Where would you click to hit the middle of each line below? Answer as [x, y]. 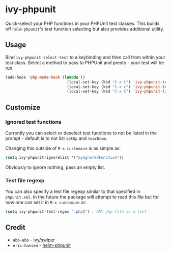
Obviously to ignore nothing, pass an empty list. [55, 167]
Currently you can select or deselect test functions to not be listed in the [81, 133]
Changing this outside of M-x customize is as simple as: [63, 148]
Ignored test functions [34, 122]
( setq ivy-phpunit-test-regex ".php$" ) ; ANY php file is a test [76, 212]
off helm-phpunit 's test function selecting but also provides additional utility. [85, 29]
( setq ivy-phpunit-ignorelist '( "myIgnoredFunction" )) [65, 157]
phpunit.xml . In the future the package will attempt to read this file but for [82, 197]
